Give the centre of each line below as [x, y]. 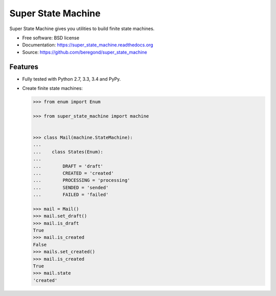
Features [24, 67]
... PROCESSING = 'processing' [82, 180]
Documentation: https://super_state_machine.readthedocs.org [88, 45]
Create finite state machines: [52, 88]
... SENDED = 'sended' [71, 187]
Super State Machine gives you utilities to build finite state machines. [82, 29]
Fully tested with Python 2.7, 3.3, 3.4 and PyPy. [72, 79]
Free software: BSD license [51, 38]
